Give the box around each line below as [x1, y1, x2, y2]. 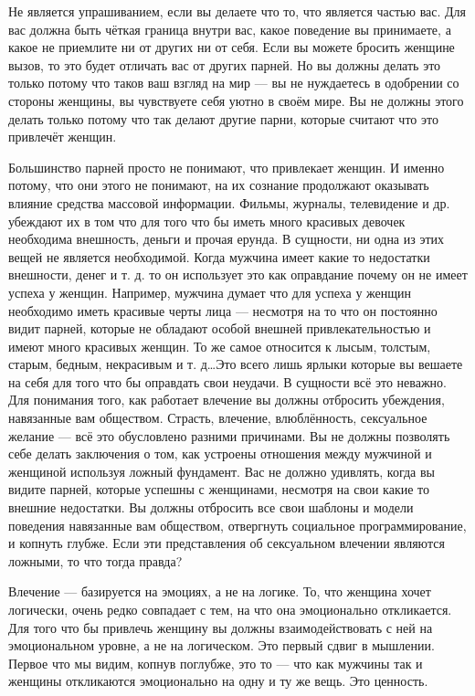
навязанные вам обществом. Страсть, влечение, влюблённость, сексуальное [8, 408, 427, 427]
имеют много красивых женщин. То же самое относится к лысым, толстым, [8, 336, 431, 355]
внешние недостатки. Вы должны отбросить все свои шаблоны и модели [8, 498, 414, 517]
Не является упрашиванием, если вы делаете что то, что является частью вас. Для [8, 2, 467, 20]
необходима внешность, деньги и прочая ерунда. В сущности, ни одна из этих [8, 229, 445, 248]
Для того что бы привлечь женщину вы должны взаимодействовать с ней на [8, 617, 433, 637]
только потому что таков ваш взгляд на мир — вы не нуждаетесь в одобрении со [8, 73, 459, 92]
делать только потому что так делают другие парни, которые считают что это [8, 109, 438, 128]
